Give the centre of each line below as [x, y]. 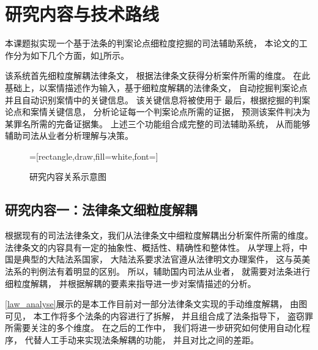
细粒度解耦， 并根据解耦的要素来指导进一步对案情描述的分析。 [131, 283]
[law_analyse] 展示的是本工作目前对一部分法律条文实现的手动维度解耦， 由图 [156, 304]
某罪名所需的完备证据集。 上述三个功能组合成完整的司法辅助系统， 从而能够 [158, 123]
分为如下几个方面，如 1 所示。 [71, 55]
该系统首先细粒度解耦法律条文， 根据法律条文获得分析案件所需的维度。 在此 [158, 76]
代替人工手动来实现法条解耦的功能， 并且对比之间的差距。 [142, 340]
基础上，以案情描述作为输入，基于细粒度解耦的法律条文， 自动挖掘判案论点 [156, 87]
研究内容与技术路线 [82, 14]
